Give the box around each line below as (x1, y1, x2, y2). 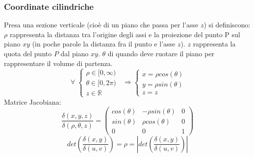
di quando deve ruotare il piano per (107, 48, 214, 58)
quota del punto (4, 48, 52, 58)
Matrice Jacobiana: (4, 96, 61, 107)
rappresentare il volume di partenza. (4, 58, 113, 68)
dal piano (60, 48, 89, 58)
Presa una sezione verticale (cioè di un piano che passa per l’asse (4, 20, 199, 30)
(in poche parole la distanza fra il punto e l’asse (32, 39, 176, 49)
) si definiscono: (203, 20, 251, 30)
